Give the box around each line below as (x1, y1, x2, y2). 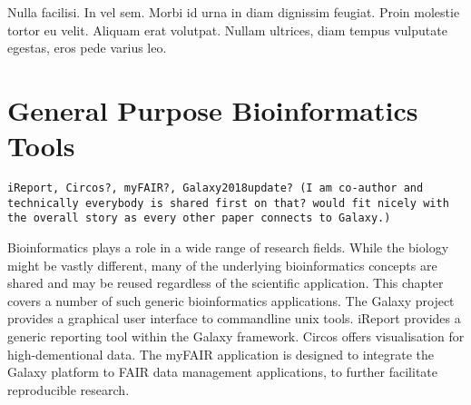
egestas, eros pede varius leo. (7, 38, 167, 57)
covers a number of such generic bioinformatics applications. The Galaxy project (7, 291, 455, 310)
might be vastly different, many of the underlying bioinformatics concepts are (7, 255, 437, 274)
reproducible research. (7, 380, 130, 399)
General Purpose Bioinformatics (7, 91, 418, 128)
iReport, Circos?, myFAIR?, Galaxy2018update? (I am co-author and (7, 182, 424, 195)
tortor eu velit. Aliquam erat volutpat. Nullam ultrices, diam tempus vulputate (7, 20, 447, 39)
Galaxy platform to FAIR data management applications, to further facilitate (7, 362, 437, 381)
